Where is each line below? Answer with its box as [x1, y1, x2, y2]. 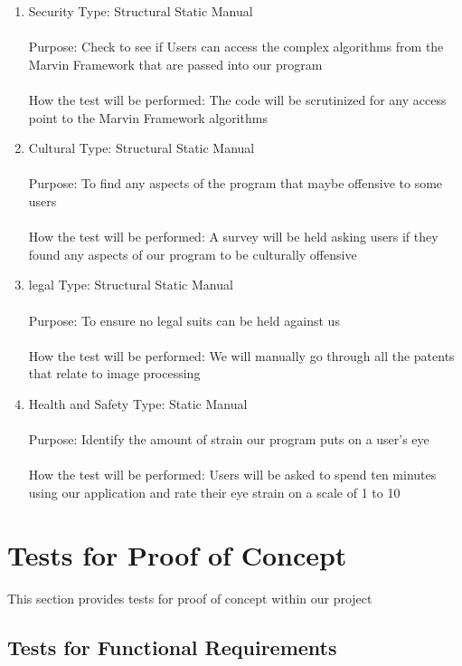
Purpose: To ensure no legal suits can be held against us [28, 310, 340, 329]
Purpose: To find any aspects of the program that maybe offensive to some [28, 174, 443, 193]
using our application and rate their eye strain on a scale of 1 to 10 [28, 482, 401, 501]
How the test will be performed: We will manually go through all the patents [28, 346, 455, 365]
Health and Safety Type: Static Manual [28, 394, 248, 413]
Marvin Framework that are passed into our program [28, 54, 323, 73]
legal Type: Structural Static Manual [28, 275, 233, 294]
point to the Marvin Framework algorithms [28, 108, 268, 127]
